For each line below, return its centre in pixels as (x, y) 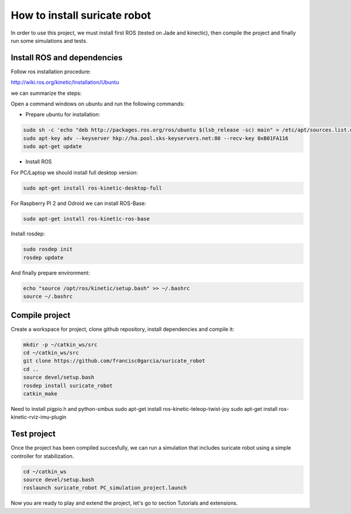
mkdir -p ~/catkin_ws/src (60, 345)
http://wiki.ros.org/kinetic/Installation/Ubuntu (65, 83)
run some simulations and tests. (49, 40)
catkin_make (40, 394)
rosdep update (43, 257)
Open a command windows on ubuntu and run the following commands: (98, 104)
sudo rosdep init (48, 249)
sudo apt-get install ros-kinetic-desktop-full (92, 188)
